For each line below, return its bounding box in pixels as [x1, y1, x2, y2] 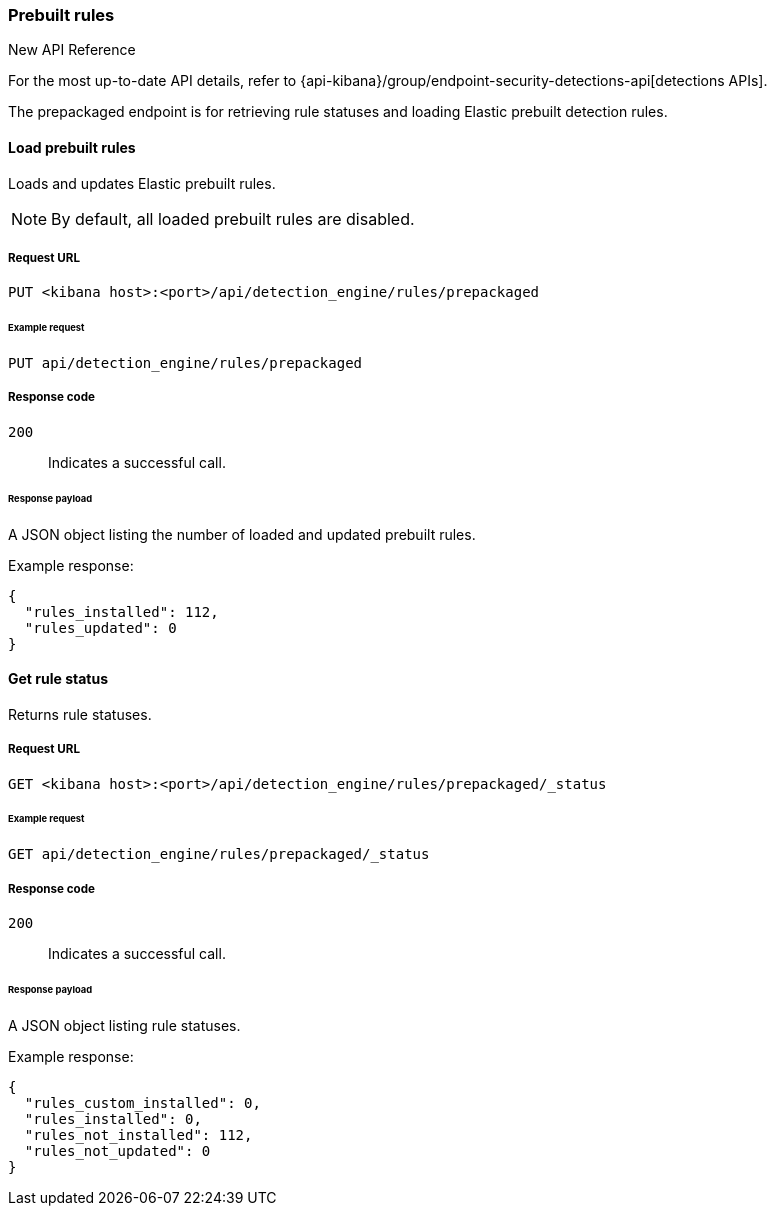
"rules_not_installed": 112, [24, 1126, 253, 1143]
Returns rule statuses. [8, 705, 152, 723]
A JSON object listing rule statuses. [8, 1016, 241, 1034]
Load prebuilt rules [8, 138, 136, 156]
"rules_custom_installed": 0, [24, 1094, 261, 1111]
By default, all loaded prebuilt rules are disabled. [51, 208, 415, 229]
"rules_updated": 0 [24, 619, 177, 636]
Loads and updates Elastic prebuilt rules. [8, 174, 276, 192]
